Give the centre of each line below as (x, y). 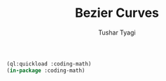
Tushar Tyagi (117, 32)
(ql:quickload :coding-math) (49, 64)
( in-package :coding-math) (46, 70)
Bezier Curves (117, 13)
